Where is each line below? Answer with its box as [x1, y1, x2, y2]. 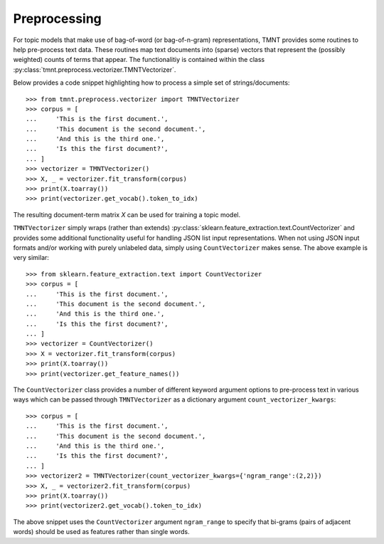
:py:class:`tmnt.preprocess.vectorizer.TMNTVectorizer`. [13, 65, 176, 74]
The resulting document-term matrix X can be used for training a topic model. [13, 210, 241, 219]
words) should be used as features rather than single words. [13, 528, 190, 536]
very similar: [13, 253, 50, 262]
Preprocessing [13, 11, 102, 26]
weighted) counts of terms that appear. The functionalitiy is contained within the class [13, 56, 265, 64]
